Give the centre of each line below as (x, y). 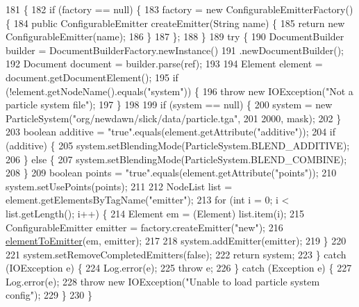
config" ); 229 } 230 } (49, 295)
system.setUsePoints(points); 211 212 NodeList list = (119, 186)
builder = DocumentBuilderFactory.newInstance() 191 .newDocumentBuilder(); (175, 50)
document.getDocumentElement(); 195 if (92, 77)
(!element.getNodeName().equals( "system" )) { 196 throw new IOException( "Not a (179, 91)
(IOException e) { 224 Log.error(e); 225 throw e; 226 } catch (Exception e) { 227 (179, 268)
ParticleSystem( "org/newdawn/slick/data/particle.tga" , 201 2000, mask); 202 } (174, 118)
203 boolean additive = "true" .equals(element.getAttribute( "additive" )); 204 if (171, 132)
